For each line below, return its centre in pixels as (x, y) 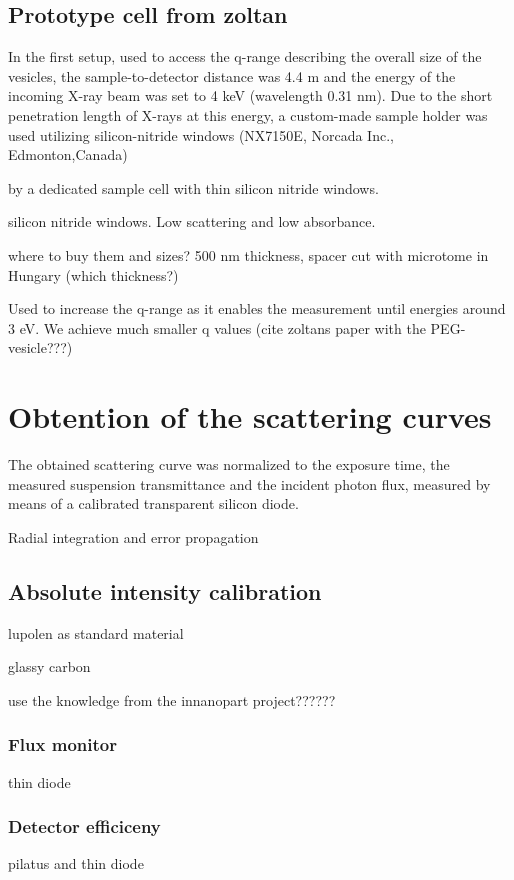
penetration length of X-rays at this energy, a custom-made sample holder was (248, 114)
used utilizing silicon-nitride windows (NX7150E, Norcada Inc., (201, 134)
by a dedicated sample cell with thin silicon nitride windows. (193, 187)
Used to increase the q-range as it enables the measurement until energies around (257, 308)
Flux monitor (62, 744)
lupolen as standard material (96, 632)
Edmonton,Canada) (68, 154)
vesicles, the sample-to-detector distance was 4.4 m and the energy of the (232, 75)
